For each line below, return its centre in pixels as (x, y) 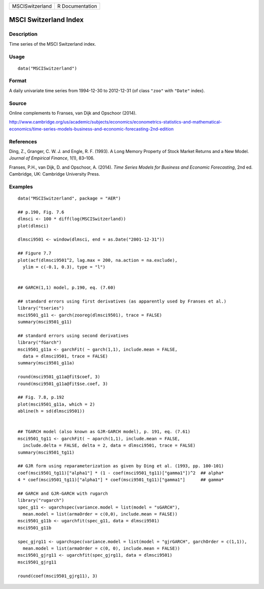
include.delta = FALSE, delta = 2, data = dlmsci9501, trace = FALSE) (109, 446)
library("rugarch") (41, 500)
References (23, 141)
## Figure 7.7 (34, 253)
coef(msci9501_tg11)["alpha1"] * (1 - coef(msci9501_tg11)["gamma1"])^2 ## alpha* (121, 473)
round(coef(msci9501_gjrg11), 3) (58, 576)
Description (23, 34)
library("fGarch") (40, 343)
